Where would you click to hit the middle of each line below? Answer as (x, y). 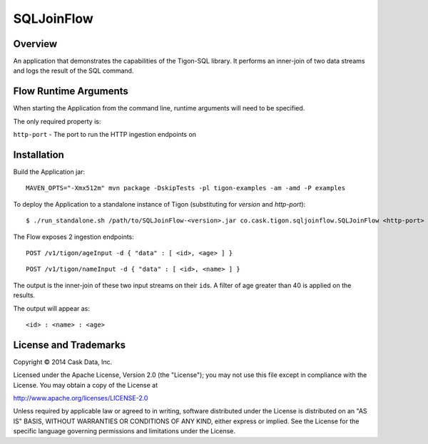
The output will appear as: (52, 308)
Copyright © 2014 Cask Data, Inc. (63, 362)
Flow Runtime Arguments (71, 92)
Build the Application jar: (49, 172)
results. (24, 295)
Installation (39, 154)
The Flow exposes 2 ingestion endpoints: (74, 237)
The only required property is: (57, 121)
